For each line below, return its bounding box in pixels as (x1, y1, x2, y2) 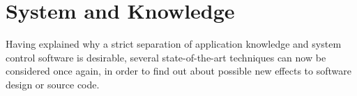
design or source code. (6, 77, 100, 91)
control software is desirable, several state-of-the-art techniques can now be (6, 50, 326, 64)
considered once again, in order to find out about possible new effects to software (6, 64, 351, 78)
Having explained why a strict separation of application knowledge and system (6, 37, 342, 51)
